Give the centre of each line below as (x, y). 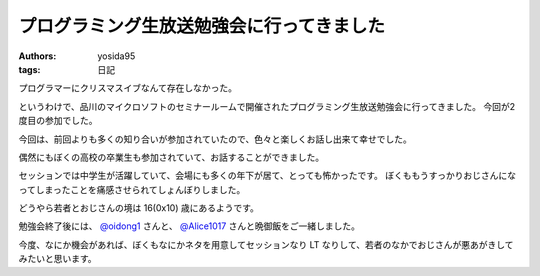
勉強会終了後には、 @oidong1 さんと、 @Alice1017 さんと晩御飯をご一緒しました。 (189, 226)
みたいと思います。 (57, 259)
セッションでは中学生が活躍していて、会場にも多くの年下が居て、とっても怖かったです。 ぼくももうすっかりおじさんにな (267, 176)
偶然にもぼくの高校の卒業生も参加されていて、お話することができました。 (171, 157)
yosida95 (116, 56)
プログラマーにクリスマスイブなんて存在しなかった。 (127, 88)
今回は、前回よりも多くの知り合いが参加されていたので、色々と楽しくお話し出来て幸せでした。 (215, 139)
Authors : (37, 56)
